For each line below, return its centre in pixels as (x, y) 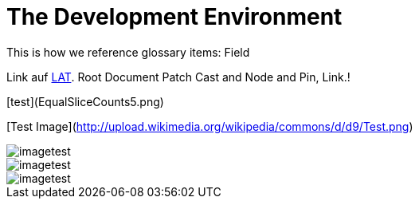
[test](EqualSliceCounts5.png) (85, 101)
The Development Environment (174, 17)
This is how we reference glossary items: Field (128, 52)
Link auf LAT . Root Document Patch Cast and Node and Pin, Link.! (178, 77)
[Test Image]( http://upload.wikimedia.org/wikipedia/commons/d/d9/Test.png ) (210, 126)
